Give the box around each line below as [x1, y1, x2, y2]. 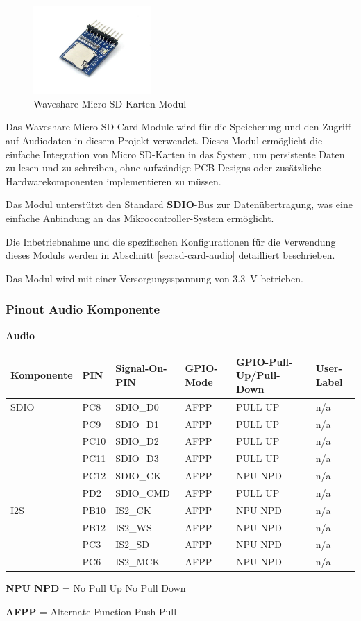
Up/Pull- [235, 368, 280, 382]
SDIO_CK [115, 468, 162, 483]
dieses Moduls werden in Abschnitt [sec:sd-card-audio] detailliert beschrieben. [6, 248, 335, 262]
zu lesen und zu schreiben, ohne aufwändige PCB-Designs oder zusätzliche [6, 160, 321, 175]
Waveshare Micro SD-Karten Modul [33, 96, 187, 110]
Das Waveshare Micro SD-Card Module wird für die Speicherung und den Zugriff [6, 119, 351, 134]
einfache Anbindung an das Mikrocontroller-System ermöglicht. [6, 210, 274, 225]
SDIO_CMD [115, 485, 170, 500]
